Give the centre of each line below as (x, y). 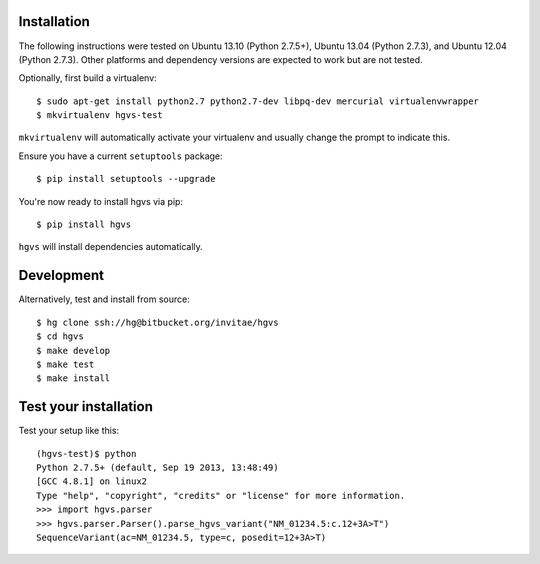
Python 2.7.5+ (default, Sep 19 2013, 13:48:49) (157, 467)
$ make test (65, 364)
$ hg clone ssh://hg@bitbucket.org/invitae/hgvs (157, 322)
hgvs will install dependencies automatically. (111, 247)
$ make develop (73, 350)
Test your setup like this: (69, 431)
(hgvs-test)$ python (86, 453)
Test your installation (86, 406)
